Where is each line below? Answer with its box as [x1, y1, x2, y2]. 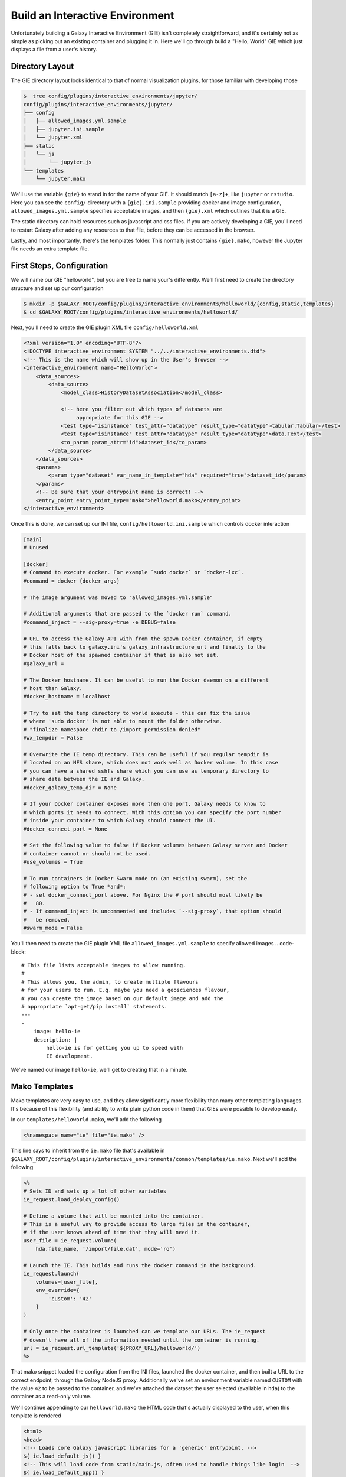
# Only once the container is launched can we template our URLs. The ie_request [23, 1328, 266, 1335]
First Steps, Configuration [11, 261, 108, 271]
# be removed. [23, 916, 71, 923]
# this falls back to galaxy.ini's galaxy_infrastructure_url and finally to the [23, 643, 266, 650]
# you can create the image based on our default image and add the [21, 995, 223, 1001]
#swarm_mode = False [23, 925, 83, 932]
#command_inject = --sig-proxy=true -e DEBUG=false [23, 619, 176, 626]
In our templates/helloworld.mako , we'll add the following [11, 1116, 162, 1123]
